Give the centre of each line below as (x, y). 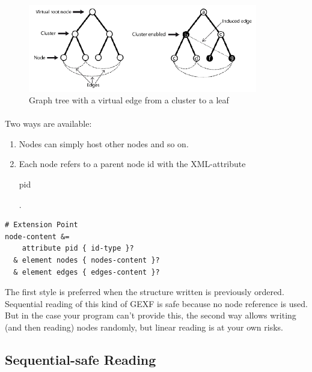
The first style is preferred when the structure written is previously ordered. (145, 292)
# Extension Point (41, 225)
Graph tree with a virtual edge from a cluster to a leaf (129, 100)
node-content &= (37, 236)
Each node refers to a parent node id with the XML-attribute (132, 164)
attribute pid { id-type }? (78, 249)
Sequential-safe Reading (81, 359)
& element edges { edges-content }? (87, 272)
